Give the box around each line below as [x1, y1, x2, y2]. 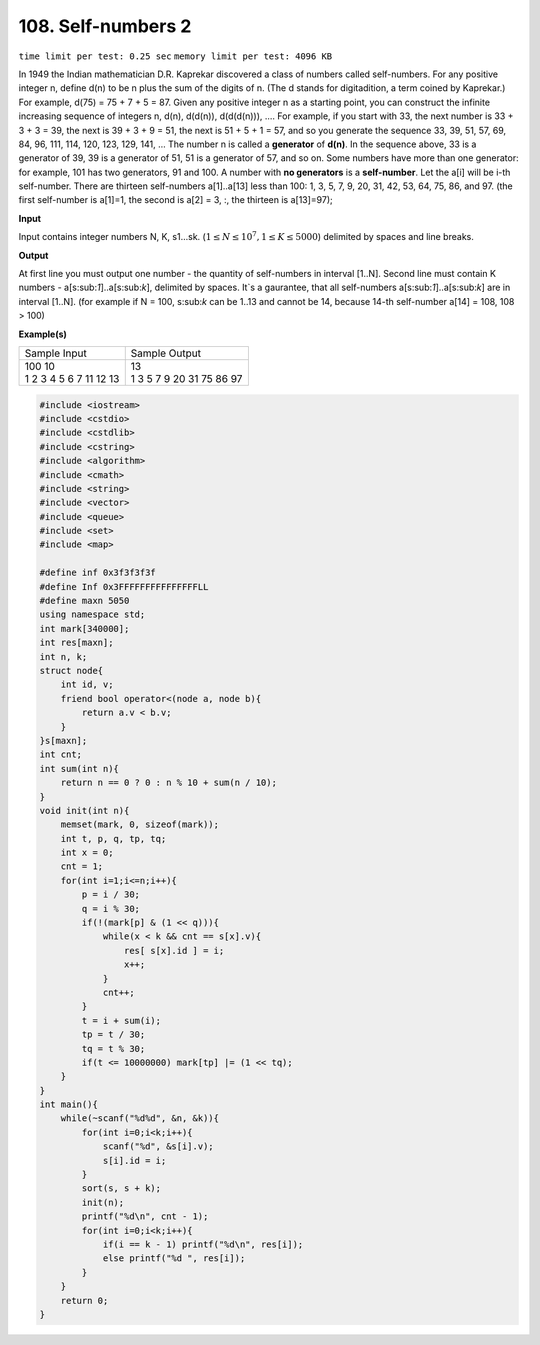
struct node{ [39, 665, 104, 676]
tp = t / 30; [81, 1029, 146, 1040]
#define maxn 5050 [39, 595, 130, 607]
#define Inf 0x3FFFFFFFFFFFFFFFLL [39, 581, 209, 592]
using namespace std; [39, 609, 146, 620]
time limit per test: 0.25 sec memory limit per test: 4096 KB [18, 50, 333, 62]
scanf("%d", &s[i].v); [102, 1141, 214, 1152]
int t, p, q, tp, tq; [60, 833, 167, 844]
